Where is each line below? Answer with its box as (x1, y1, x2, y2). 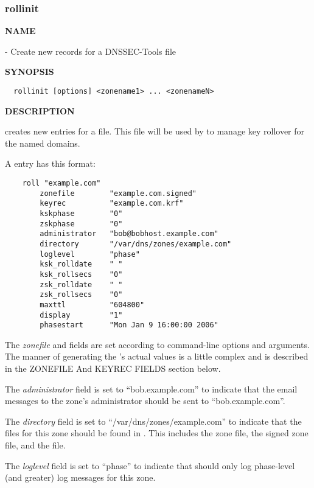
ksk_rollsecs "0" (40, 270, 123, 279)
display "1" (40, 310, 123, 319)
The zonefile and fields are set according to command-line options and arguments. (5, 338, 310, 350)
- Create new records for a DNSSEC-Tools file (5, 44, 176, 57)
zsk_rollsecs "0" (40, 290, 123, 299)
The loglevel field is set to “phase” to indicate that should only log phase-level (5, 459, 295, 472)
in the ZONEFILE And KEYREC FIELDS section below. (5, 362, 221, 375)
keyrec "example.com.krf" (40, 199, 184, 208)
